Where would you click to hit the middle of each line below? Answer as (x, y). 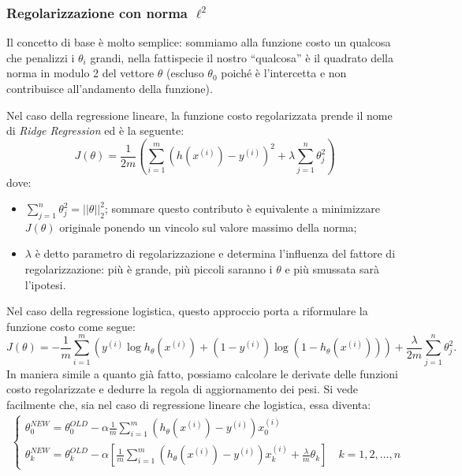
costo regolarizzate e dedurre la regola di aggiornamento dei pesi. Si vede (183, 389)
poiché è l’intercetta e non (284, 73)
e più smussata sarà (332, 269)
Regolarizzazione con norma (97, 12)
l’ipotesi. (45, 284)
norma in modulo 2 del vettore (80, 73)
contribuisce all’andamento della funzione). (110, 88)
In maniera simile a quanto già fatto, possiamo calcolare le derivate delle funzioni (202, 373)
